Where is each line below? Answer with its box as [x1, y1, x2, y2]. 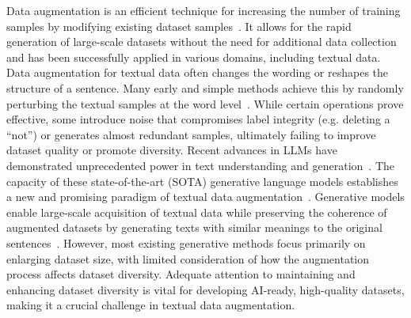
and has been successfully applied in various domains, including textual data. [6, 48, 381, 65]
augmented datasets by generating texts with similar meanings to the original [6, 219, 382, 236]
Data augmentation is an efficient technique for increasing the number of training [6, 2, 401, 18]
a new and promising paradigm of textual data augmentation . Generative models [6, 188, 405, 205]
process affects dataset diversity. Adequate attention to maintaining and [6, 266, 356, 282]
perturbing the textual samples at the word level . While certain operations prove [6, 95, 404, 112]
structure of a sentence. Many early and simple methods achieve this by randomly [6, 79, 404, 96]
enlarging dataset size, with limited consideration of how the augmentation [6, 250, 370, 267]
